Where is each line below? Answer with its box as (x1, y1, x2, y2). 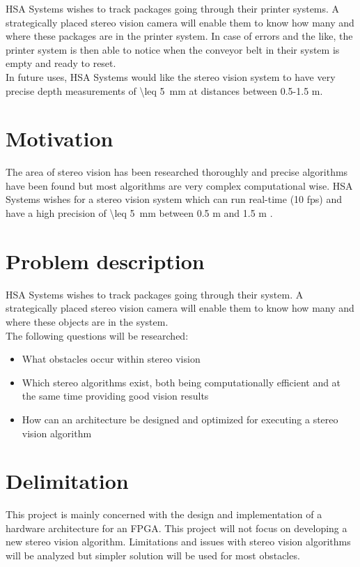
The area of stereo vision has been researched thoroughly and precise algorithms (6, 165, 348, 179)
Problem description (6, 246, 205, 275)
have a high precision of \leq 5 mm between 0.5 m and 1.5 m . (6, 206, 273, 220)
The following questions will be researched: (6, 328, 189, 342)
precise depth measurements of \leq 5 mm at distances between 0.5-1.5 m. (6, 83, 323, 98)
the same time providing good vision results (22, 388, 209, 403)
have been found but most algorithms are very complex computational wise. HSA (6, 178, 353, 192)
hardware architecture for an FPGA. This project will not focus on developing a (6, 520, 347, 535)
